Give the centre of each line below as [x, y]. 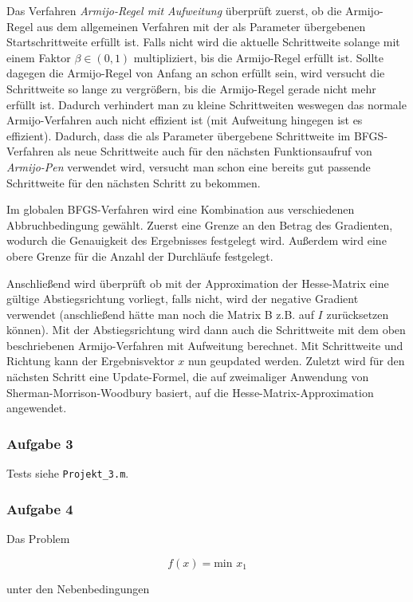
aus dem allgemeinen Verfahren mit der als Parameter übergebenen [201, 26]
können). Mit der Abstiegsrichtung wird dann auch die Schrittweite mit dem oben [206, 330]
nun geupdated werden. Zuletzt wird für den [296, 361]
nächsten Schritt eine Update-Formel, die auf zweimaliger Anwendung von [188, 377]
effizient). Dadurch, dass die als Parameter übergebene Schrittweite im [179, 135]
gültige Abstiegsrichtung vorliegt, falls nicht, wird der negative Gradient [183, 299]
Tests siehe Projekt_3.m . [68, 473]
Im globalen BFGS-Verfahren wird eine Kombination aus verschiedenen [181, 209]
